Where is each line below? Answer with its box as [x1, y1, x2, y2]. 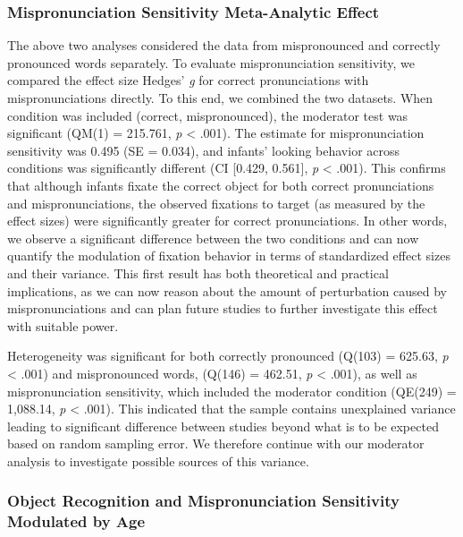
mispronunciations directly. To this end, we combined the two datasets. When [7, 89, 434, 107]
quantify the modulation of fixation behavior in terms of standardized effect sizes [7, 246, 450, 265]
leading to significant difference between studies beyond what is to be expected [7, 416, 439, 435]
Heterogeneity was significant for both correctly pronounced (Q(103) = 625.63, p [7, 346, 449, 365]
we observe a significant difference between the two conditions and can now [7, 228, 419, 247]
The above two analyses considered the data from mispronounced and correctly [7, 36, 441, 55]
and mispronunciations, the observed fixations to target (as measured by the [7, 193, 425, 212]
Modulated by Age [7, 510, 146, 533]
